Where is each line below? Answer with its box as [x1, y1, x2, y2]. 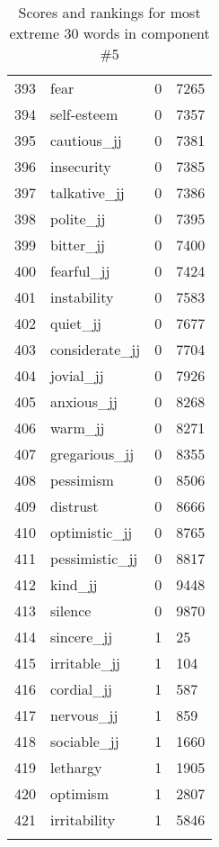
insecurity [50, 156, 111, 177]
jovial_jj [50, 365, 104, 386]
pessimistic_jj [50, 548, 138, 569]
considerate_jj [50, 339, 141, 360]
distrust [50, 496, 99, 516]
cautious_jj [50, 130, 122, 150]
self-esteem [50, 104, 118, 124]
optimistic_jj [50, 522, 133, 542]
